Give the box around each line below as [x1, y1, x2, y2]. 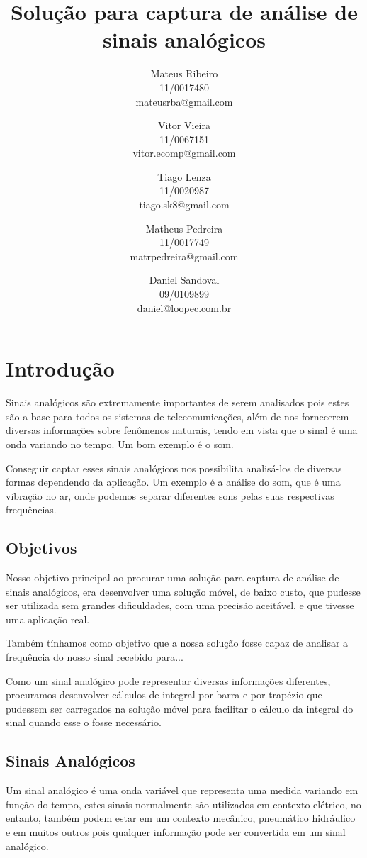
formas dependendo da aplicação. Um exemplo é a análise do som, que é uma [6, 474, 341, 489]
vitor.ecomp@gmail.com [132, 145, 236, 160]
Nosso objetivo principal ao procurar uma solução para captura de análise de [6, 570, 339, 585]
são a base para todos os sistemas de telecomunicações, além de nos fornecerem [6, 408, 349, 423]
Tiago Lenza [157, 169, 211, 184]
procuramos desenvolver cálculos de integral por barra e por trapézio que [6, 687, 322, 702]
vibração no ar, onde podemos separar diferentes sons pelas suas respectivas [6, 488, 334, 503]
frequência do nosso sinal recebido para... [6, 650, 183, 664]
